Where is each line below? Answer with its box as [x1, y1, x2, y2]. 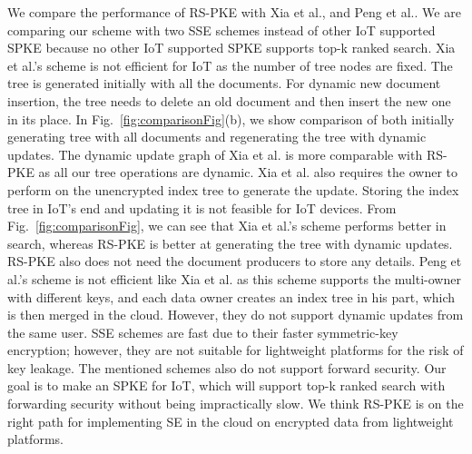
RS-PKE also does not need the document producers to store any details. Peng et [7, 252, 462, 271]
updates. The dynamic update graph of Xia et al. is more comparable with [7, 144, 423, 163]
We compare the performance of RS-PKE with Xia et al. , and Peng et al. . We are [7, 3, 461, 21]
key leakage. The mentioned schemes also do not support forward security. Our [7, 358, 447, 377]
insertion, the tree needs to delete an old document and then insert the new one [7, 91, 451, 110]
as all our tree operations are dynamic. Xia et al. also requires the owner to [38, 163, 458, 182]
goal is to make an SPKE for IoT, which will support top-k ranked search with [7, 376, 446, 395]
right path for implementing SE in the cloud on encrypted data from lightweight [7, 411, 454, 430]
